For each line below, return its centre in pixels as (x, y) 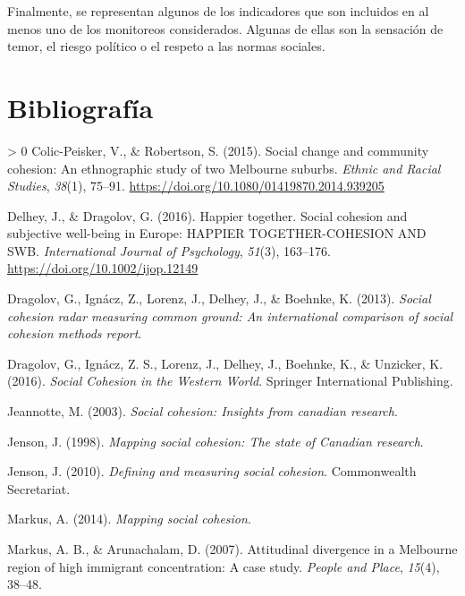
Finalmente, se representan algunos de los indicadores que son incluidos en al (218, 11)
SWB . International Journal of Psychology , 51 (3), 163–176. (169, 250)
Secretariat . (39, 488)
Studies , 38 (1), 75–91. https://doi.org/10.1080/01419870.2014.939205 (196, 186)
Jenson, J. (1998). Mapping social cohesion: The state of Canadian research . (216, 441)
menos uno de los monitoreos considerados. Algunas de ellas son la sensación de (225, 28)
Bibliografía (80, 107)
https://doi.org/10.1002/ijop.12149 (103, 268)
